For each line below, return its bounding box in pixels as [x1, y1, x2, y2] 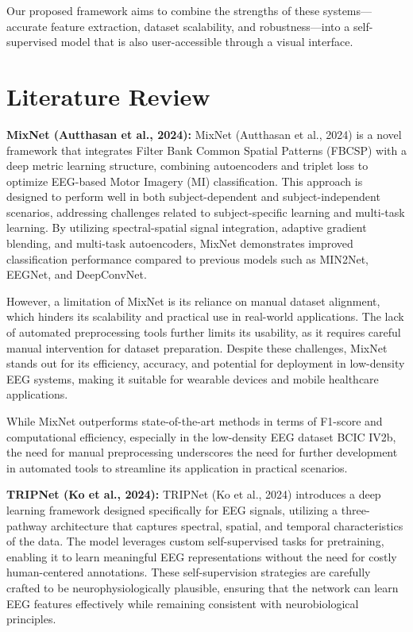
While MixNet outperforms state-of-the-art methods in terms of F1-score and [6, 413, 383, 429]
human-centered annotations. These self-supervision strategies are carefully [6, 564, 371, 580]
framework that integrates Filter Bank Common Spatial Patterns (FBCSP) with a [6, 141, 407, 158]
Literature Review [6, 79, 210, 112]
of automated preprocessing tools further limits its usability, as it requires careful [6, 324, 401, 341]
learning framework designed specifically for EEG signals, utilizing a [6, 501, 338, 518]
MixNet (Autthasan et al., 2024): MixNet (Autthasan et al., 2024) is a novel [6, 125, 402, 142]
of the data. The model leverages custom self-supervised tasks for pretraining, [6, 533, 384, 549]
